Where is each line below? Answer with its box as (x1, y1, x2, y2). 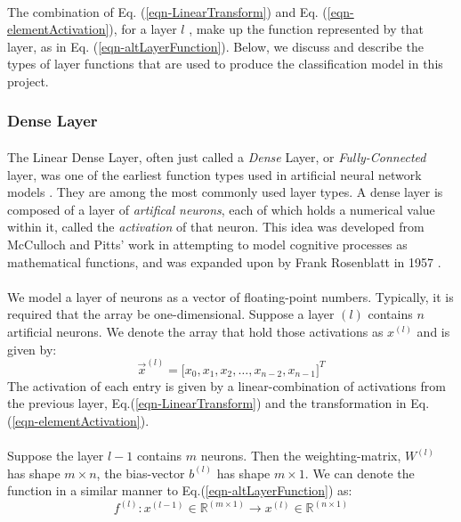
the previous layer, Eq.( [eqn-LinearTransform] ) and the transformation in (7, 394, 407, 412)
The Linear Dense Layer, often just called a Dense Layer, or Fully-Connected (7, 148, 426, 166)
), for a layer (109, 20, 177, 38)
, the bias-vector (96, 463, 185, 482)
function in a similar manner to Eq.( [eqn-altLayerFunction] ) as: (7, 481, 352, 500)
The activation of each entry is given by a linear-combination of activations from (7, 376, 446, 395)
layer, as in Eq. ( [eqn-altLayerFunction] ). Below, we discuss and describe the (7, 37, 424, 55)
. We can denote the (304, 463, 415, 482)
